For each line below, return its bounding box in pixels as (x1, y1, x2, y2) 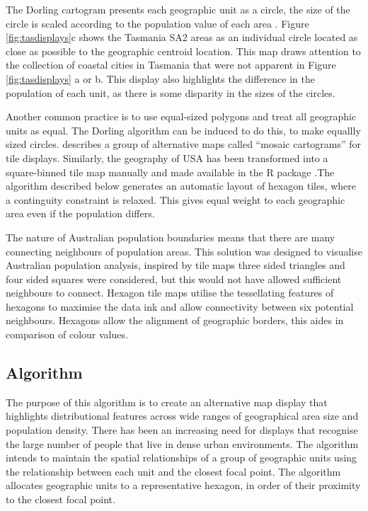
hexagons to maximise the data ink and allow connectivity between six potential (6, 299, 354, 314)
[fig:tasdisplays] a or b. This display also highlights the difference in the (6, 71, 315, 86)
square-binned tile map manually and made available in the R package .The (6, 164, 335, 179)
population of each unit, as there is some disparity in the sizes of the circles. (6, 85, 335, 100)
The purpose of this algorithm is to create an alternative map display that (6, 394, 328, 409)
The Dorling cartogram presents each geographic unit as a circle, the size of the (6, 2, 350, 16)
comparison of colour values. (6, 327, 128, 342)
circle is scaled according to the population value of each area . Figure (6, 16, 309, 30)
